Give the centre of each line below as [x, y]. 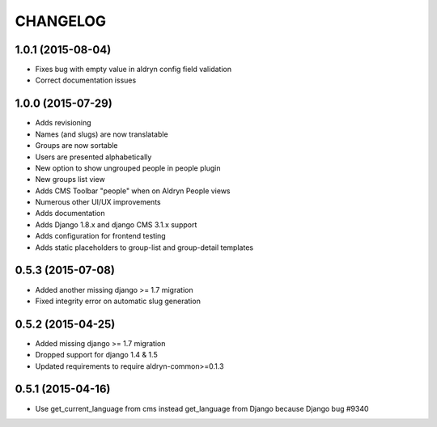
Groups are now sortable [76, 146]
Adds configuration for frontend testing [100, 236]
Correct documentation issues [86, 80]
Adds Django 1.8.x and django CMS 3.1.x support [116, 224]
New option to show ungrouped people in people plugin [128, 168]
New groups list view [70, 180]
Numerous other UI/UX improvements [98, 202]
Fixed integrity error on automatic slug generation [118, 301]
